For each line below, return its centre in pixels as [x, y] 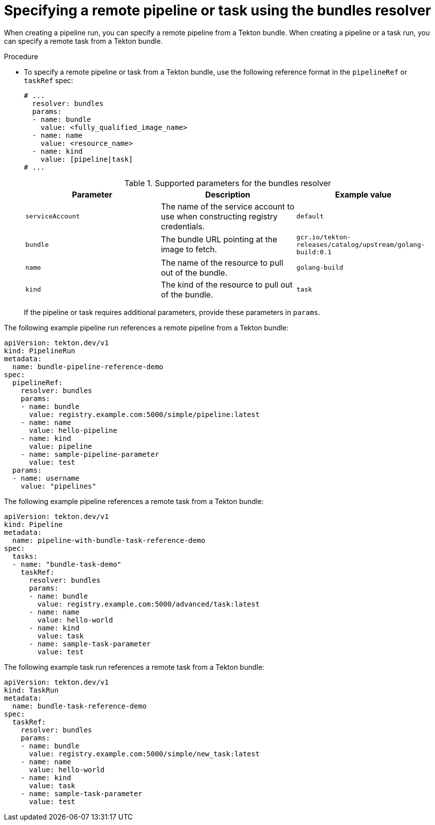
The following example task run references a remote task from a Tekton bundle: [134, 667]
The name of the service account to [228, 206]
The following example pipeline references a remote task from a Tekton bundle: [134, 501]
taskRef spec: [49, 80]
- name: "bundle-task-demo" [67, 564]
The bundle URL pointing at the [219, 240]
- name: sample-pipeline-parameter [90, 454]
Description [228, 194]
